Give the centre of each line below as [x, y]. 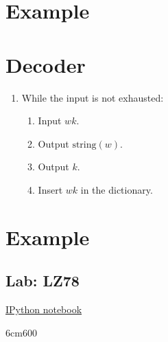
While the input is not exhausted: [93, 97]
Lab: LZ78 [43, 281]
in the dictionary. [117, 189]
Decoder [46, 64]
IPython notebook [44, 309]
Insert [50, 189]
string [84, 145]
